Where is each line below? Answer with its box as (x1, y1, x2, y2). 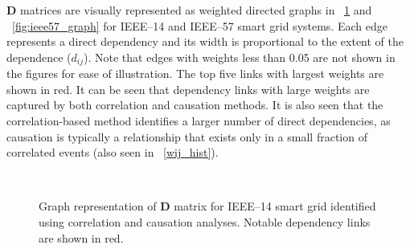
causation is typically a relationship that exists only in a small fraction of (6, 128, 367, 145)
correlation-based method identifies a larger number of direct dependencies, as (6, 112, 391, 129)
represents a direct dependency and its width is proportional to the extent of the (6, 33, 404, 50)
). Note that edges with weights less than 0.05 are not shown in (84, 48, 396, 65)
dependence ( (6, 48, 72, 65)
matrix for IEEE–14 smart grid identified (174, 198, 376, 214)
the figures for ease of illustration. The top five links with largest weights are (6, 65, 384, 82)
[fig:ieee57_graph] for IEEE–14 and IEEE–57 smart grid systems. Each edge (12, 17, 387, 34)
